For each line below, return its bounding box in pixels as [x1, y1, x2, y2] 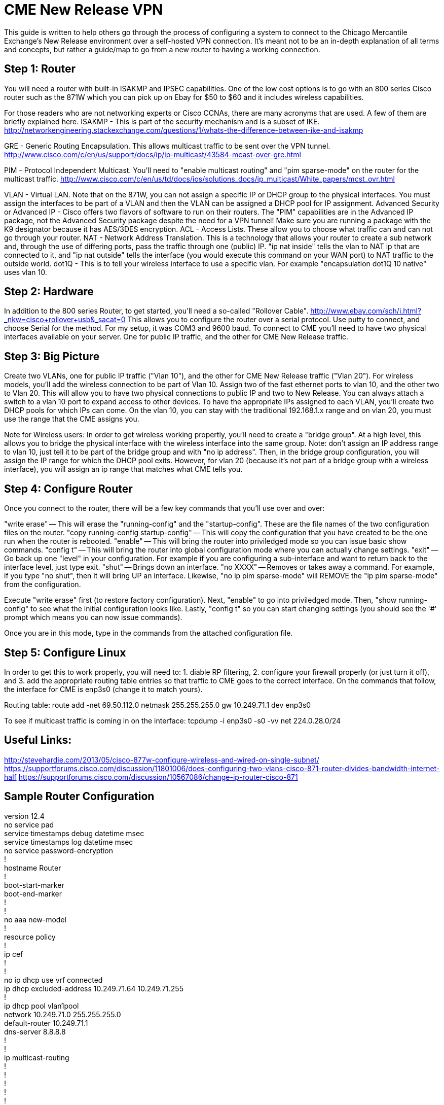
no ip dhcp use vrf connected [4, 975, 103, 984]
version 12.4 [4, 811, 45, 820]
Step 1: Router [4, 62, 76, 76]
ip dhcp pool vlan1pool [4, 1001, 79, 1010]
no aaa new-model [4, 915, 66, 924]
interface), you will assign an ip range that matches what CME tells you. [4, 465, 243, 474]
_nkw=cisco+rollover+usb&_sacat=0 [4, 315, 126, 324]
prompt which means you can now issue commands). [4, 613, 182, 622]
